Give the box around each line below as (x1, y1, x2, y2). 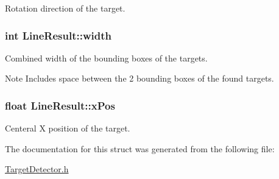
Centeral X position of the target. (5, 122, 130, 135)
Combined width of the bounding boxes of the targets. (5, 51, 208, 64)
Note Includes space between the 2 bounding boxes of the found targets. (5, 72, 274, 85)
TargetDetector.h (5, 163, 69, 175)
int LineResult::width (5, 27, 111, 43)
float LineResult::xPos (5, 97, 115, 113)
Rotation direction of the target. (5, 2, 125, 14)
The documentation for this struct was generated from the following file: (5, 142, 275, 155)
